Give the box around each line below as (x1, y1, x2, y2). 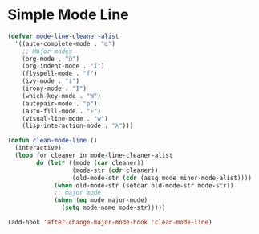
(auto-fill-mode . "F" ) (22, 107, 102, 115)
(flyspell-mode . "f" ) (22, 70, 98, 78)
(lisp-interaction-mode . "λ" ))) (22, 122, 134, 130)
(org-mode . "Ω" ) (22, 55, 80, 63)
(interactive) (14, 144, 62, 152)
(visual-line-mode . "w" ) (22, 114, 109, 122)
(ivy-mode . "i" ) (22, 77, 80, 85)
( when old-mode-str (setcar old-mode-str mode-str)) (54, 181, 234, 190)
